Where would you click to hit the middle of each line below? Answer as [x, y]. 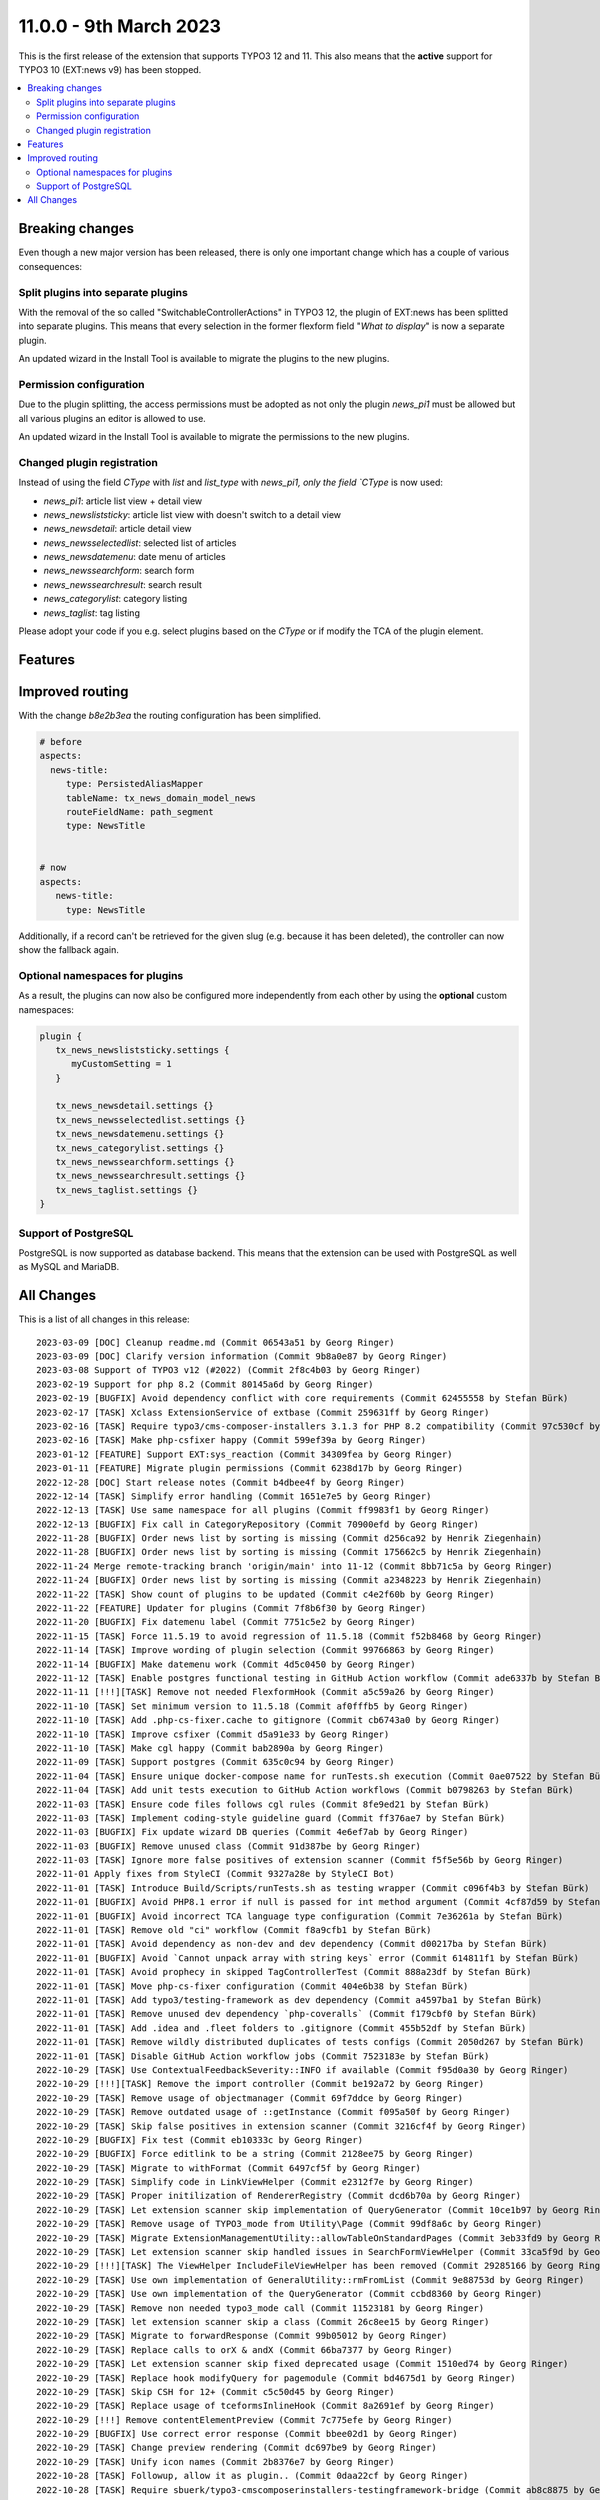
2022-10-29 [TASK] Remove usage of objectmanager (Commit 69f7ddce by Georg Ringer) [250, 2098]
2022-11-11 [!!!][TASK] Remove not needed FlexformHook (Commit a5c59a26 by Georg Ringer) [265, 1692]
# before [61, 741]
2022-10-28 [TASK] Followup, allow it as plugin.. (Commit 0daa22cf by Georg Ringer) [252, 2476]
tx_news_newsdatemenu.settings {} [140, 1134]
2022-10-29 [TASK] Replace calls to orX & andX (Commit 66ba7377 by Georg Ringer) [244, 2349]
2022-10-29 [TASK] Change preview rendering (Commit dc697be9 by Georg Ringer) [236, 2448]
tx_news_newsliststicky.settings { [142, 1049]
